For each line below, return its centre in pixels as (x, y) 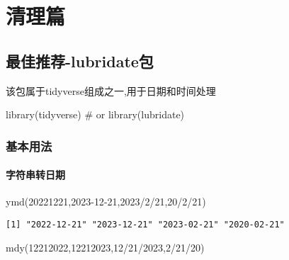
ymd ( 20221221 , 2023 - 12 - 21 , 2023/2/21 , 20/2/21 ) (106, 202)
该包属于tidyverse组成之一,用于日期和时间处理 (111, 90)
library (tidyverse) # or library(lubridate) (95, 114)
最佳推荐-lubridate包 (80, 61)
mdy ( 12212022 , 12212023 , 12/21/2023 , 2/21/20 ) (105, 247)
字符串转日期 (35, 175)
